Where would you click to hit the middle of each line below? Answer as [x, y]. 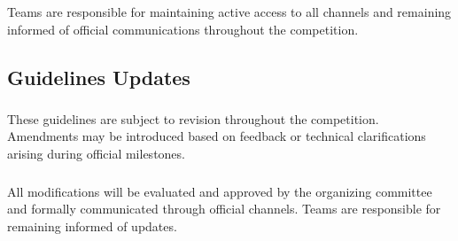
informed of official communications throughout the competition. [183, 29]
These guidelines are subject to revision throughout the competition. [193, 118]
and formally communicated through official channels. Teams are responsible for [224, 209]
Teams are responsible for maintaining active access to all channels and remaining [229, 11]
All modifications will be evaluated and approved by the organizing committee [220, 191]
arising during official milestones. [96, 153]
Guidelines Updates [99, 77]
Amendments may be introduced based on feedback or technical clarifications [217, 136]
